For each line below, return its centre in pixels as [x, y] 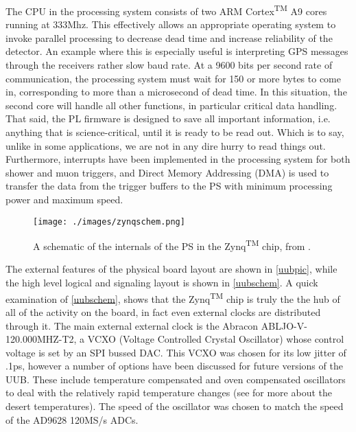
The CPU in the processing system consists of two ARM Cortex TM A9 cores [166, 10]
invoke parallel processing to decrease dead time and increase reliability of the [169, 37]
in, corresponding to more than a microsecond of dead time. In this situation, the [176, 92]
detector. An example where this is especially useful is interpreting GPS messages [177, 51]
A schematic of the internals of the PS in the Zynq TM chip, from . [172, 245]
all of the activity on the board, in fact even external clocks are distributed [163, 311]
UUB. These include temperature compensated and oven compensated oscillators [176, 379]
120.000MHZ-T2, [41, 339]
